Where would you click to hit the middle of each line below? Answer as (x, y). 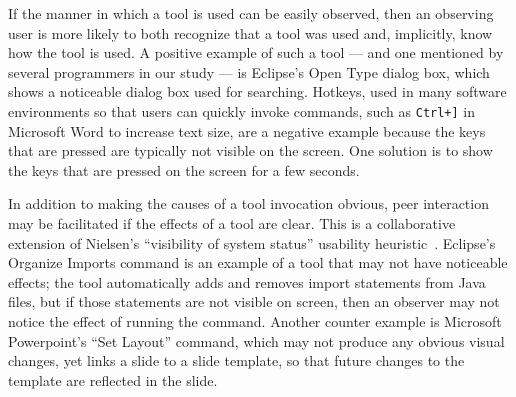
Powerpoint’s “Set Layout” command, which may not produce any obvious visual (256, 340)
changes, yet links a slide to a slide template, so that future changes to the (236, 360)
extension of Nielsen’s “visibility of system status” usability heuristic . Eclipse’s (252, 242)
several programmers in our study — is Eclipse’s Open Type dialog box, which (249, 71)
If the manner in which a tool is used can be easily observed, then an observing (251, 13)
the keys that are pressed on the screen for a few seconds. (184, 169)
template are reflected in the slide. (113, 379)
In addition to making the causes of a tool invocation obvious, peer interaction (248, 203)
